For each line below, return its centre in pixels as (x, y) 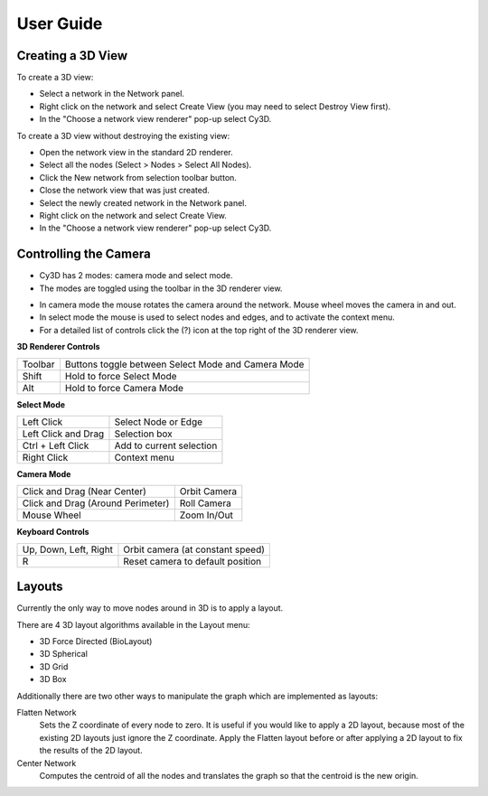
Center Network (47, 763)
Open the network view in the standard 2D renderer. (136, 153)
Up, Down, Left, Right (67, 549)
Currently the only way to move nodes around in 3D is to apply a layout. (150, 608)
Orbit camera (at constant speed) (194, 549)
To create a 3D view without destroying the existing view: (123, 136)
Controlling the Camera (84, 254)
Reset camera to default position (192, 561)
